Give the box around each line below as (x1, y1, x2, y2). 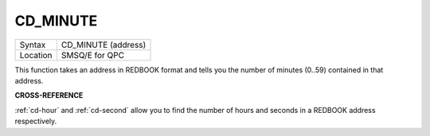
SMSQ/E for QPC (61, 49, 125, 60)
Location (19, 49, 53, 60)
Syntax (19, 39, 46, 50)
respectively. (14, 116, 57, 126)
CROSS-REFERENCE (14, 91, 84, 100)
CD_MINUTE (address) (61, 39, 147, 50)
